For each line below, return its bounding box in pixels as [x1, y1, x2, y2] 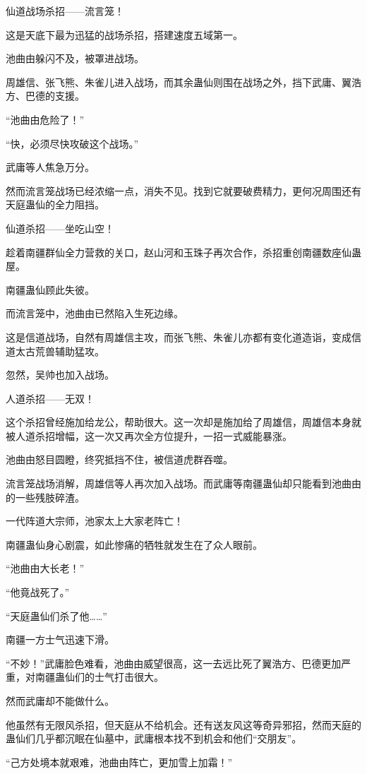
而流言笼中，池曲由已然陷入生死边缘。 [6, 306, 183, 321]
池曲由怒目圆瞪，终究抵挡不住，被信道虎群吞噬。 [6, 452, 233, 467]
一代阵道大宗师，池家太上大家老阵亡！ [6, 513, 183, 528]
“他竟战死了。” [6, 585, 70, 600]
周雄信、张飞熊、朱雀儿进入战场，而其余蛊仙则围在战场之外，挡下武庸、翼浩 [6, 74, 361, 89]
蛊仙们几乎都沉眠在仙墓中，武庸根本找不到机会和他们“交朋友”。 [6, 731, 302, 746]
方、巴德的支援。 [6, 88, 85, 103]
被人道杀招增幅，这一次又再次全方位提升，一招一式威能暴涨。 [6, 428, 292, 443]
